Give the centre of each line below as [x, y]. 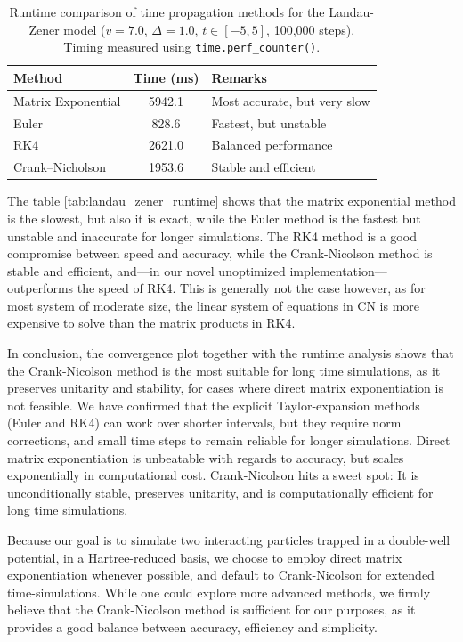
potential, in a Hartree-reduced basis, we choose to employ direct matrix [205, 557]
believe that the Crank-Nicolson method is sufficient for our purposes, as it [211, 609]
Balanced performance [272, 145]
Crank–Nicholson [60, 167]
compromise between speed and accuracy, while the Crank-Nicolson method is [220, 253]
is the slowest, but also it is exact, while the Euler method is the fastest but [214, 218]
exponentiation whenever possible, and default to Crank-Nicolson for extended [221, 575]
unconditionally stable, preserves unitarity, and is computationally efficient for [220, 492]
